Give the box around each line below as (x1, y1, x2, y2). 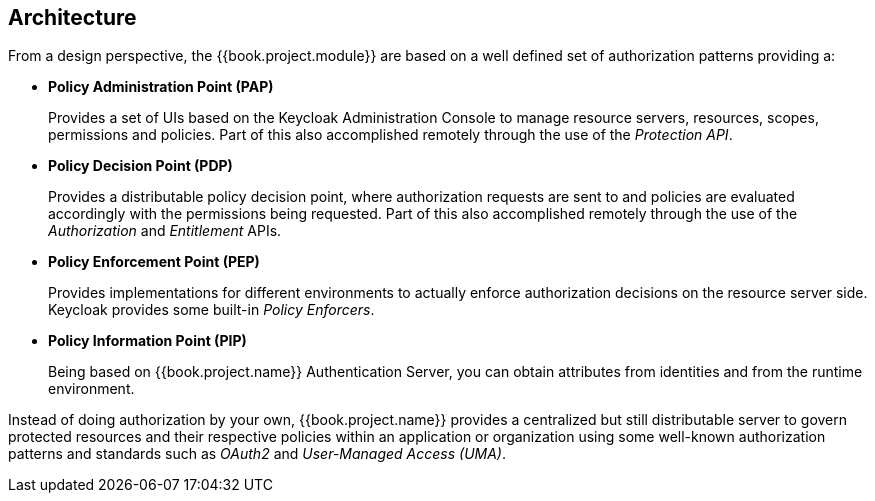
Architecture (8, 5, 137, 30)
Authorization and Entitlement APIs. (48, 222, 282, 240)
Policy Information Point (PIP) (48, 332, 247, 350)
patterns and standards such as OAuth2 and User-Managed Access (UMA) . (8, 445, 507, 463)
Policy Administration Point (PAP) (48, 78, 274, 96)
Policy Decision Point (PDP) (48, 157, 233, 175)
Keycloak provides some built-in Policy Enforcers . (48, 301, 375, 319)
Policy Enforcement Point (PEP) (48, 253, 260, 271)
